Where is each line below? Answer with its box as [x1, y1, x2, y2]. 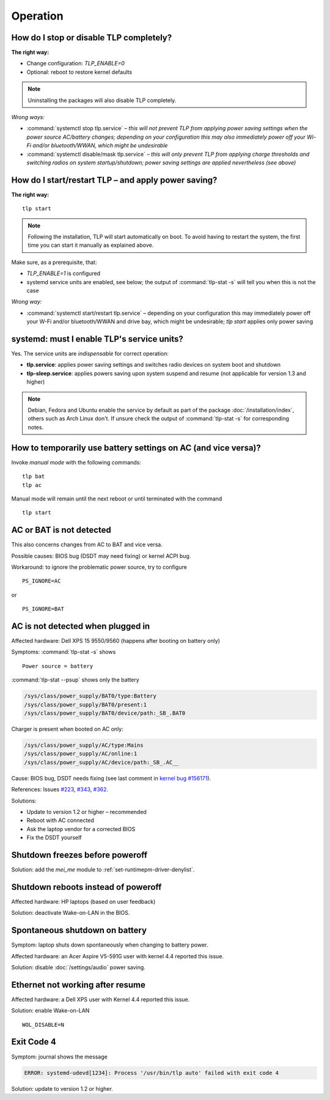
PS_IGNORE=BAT [22, 606, 64, 612]
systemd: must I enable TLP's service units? [11, 334, 183, 344]
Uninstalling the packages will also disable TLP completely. [28, 97, 177, 104]
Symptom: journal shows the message [11, 1053, 108, 1060]
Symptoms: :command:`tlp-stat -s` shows [11, 648, 116, 656]
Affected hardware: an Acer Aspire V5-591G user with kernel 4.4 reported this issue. [11, 952, 224, 959]
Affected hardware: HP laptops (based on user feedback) [11, 898, 156, 905]
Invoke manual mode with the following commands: [11, 458, 142, 466]
